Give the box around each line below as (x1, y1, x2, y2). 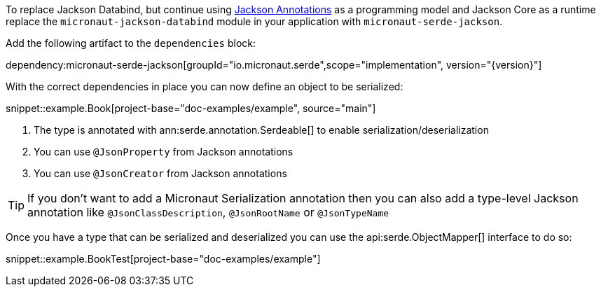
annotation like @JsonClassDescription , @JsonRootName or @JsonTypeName (27, 205, 389, 219)
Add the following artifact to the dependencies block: (6, 37, 256, 49)
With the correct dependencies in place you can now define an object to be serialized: (6, 81, 403, 92)
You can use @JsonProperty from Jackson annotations (34, 146, 293, 158)
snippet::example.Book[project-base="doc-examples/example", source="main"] (6, 102, 376, 114)
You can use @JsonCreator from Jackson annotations (34, 167, 287, 179)
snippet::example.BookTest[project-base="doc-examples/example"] (6, 253, 321, 265)
